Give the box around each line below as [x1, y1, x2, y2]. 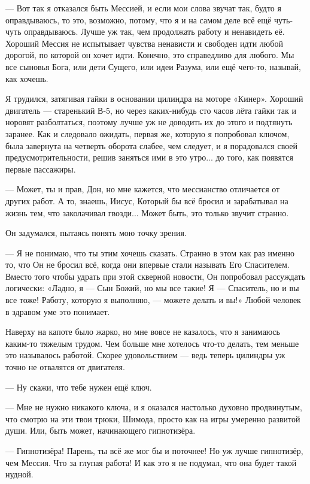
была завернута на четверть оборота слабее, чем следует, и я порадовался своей [5, 139, 298, 152]
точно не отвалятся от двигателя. [5, 361, 125, 373]
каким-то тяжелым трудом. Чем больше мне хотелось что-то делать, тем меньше [5, 337, 299, 349]
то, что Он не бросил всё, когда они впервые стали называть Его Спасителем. [5, 258, 290, 271]
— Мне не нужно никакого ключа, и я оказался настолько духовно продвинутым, [5, 401, 302, 413]
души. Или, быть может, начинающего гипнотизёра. [5, 424, 196, 437]
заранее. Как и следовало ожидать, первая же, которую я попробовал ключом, [5, 127, 290, 140]
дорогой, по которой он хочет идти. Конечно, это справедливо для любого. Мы [5, 49, 294, 61]
